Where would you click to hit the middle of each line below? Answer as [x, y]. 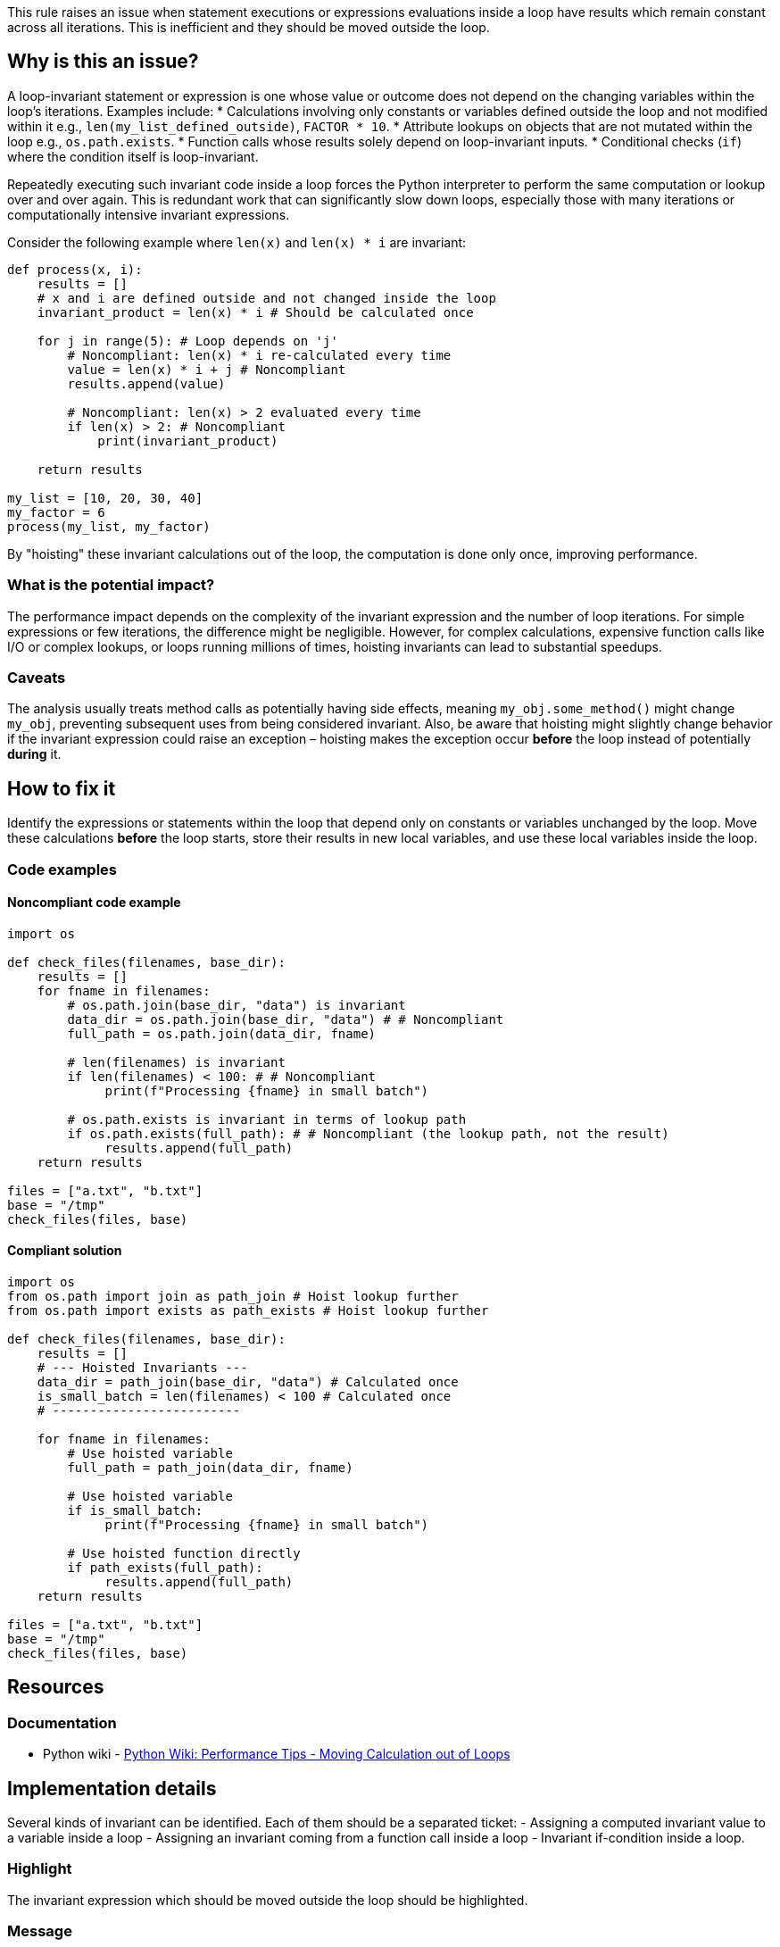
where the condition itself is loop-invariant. [133, 156]
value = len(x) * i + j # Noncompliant [207, 369]
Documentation [62, 1722]
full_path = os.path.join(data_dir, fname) [222, 1033]
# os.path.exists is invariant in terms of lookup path [267, 1119]
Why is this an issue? [103, 62]
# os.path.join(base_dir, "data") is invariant [236, 1005]
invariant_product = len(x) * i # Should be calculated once [255, 312]
